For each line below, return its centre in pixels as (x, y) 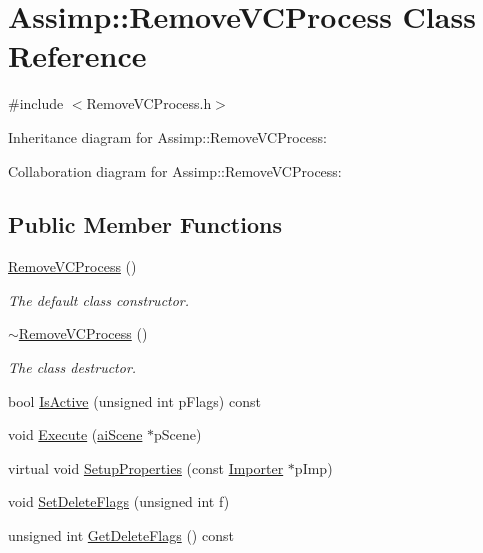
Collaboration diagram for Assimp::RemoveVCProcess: (175, 170)
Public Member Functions (145, 224)
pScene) (178, 434)
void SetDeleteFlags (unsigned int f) (119, 501)
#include (36, 103)
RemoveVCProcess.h (149, 103)
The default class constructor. (99, 299)
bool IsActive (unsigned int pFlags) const (134, 400)
